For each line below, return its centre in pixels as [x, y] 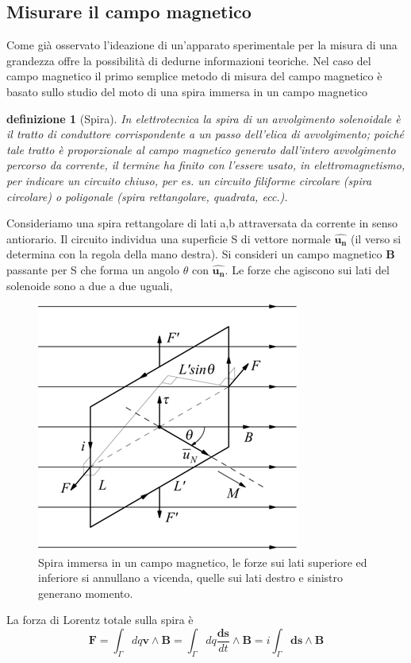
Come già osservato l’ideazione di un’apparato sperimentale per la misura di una [202, 45]
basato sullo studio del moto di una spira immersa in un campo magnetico [187, 91]
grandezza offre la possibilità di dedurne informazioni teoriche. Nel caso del [189, 60]
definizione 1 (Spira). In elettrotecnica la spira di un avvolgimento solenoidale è [204, 118]
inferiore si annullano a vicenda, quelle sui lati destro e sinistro [191, 578]
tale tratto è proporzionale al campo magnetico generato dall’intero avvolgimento [201, 149]
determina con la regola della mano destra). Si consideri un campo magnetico [194, 254]
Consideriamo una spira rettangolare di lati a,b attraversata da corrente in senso [202, 223]
